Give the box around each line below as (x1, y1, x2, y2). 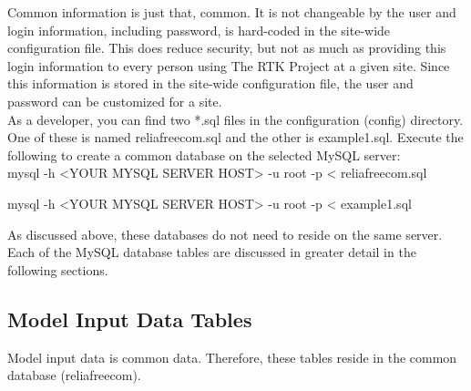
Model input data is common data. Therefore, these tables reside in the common (7, 347, 457, 366)
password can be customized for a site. (7, 91, 222, 110)
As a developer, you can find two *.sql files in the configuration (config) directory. (7, 109, 464, 129)
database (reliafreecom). (7, 365, 141, 385)
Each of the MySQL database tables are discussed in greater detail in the (7, 242, 416, 262)
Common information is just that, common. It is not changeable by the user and (7, 3, 456, 21)
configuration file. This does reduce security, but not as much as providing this (7, 38, 446, 57)
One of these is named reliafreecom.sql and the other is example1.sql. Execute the (7, 128, 464, 147)
